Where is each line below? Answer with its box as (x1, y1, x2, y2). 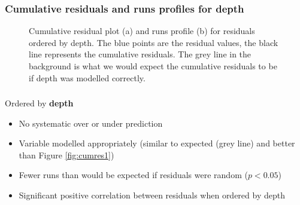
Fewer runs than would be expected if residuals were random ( (19, 169, 248, 181)
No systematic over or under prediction (19, 117, 163, 129)
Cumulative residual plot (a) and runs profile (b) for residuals (29, 25, 255, 37)
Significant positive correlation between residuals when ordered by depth (19, 189, 285, 201)
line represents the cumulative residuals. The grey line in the (29, 48, 251, 60)
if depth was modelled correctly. (29, 71, 146, 84)
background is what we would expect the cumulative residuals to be (29, 60, 277, 72)
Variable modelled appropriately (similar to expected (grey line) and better (19, 137, 295, 149)
